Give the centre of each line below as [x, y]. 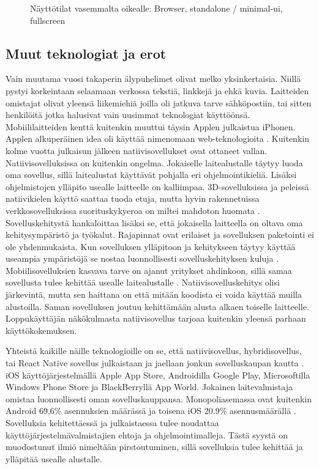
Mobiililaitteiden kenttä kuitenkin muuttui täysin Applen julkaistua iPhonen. [151, 126]
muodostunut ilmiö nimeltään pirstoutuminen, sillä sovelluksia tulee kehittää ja [154, 447]
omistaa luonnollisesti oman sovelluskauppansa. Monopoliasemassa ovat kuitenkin [159, 398]
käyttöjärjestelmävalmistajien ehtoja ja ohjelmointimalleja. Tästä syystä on [147, 434]
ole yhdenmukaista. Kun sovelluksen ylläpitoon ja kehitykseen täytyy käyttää [151, 246]
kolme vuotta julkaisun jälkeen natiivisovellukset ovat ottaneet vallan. [137, 150]
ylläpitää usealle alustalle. [54, 458]
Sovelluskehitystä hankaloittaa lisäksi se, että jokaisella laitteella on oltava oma [154, 222]
